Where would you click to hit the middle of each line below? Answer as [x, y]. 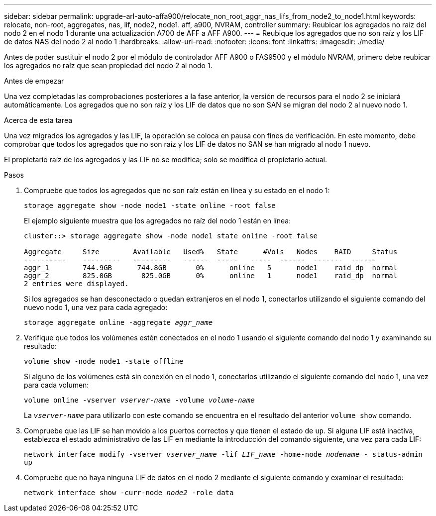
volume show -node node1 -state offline [104, 361]
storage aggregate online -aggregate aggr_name [118, 322]
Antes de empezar [34, 81]
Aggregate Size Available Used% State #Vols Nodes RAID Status [211, 252]
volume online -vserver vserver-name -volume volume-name [139, 400]
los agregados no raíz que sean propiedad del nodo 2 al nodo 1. [108, 65]
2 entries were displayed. [76, 284]
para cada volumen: [56, 385]
